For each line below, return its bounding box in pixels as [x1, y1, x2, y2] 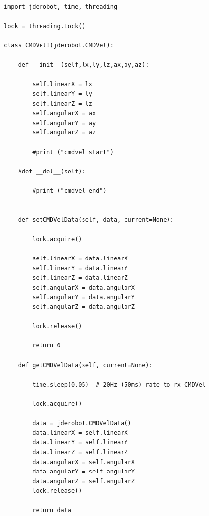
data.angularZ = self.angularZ [32, 477, 135, 485]
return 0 [32, 342, 61, 349]
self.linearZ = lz [32, 100, 92, 107]
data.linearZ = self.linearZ [32, 448, 128, 456]
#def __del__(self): [18, 168, 85, 175]
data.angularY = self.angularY [32, 468, 135, 475]
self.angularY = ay [32, 119, 96, 127]
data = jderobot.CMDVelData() [32, 420, 131, 427]
